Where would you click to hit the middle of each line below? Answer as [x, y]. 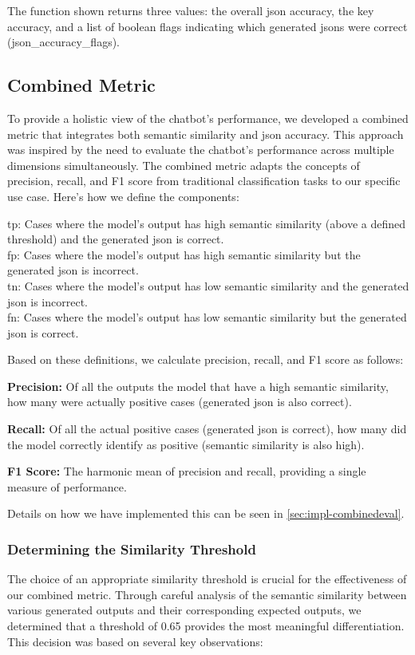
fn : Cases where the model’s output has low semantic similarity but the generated [207, 317]
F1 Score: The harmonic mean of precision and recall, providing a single [187, 471]
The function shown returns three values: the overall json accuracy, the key [191, 10]
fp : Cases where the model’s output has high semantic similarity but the [184, 254]
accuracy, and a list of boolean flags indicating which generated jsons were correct [207, 26]
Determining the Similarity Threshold [132, 548]
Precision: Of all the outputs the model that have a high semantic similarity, [198, 386]
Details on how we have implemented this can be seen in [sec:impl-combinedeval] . [206, 513]
